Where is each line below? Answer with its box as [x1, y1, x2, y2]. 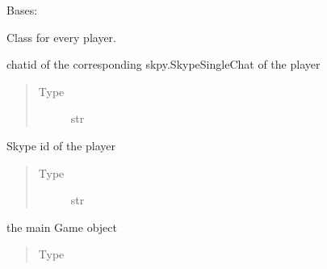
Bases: [6, 2, 38, 18]
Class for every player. [6, 28, 116, 45]
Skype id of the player [6, 137, 116, 153]
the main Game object [6, 218, 117, 235]
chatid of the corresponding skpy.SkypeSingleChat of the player [6, 56, 321, 73]
